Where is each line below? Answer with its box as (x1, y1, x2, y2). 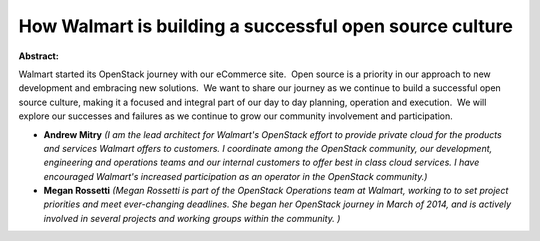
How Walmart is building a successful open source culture (18, 15, 514, 37)
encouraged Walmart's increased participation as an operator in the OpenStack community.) (43, 170, 428, 182)
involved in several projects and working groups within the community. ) (43, 212, 341, 224)
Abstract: (18, 50, 59, 62)
